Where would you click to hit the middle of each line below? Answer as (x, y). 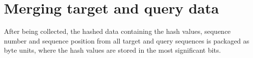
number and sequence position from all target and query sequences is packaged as (127, 40)
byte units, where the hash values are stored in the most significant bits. (113, 50)
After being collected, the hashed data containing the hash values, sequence (117, 31)
